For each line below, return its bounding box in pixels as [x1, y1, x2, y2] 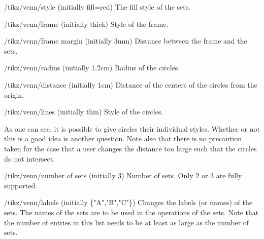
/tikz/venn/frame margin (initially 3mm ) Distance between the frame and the [4, 35, 247, 46]
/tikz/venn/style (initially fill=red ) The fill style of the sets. [4, 2, 191, 12]
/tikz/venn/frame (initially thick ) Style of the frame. [4, 18, 169, 29]
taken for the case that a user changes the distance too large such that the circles [4, 143, 257, 153]
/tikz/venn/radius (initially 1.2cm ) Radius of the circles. [4, 62, 180, 73]
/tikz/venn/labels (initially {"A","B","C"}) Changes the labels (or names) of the [4, 197, 252, 208]
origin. [4, 89, 24, 100]
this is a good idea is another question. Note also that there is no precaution [4, 133, 242, 144]
